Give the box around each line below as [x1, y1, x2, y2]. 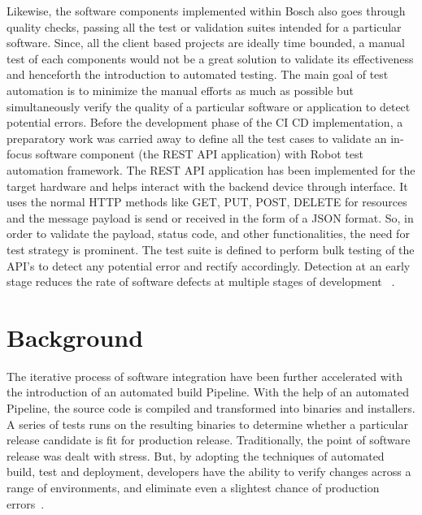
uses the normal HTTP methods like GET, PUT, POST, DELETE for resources [7, 193, 407, 210]
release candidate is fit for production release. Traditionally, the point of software [7, 431, 411, 448]
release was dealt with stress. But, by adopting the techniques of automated [7, 447, 385, 464]
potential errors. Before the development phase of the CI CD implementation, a [7, 114, 403, 131]
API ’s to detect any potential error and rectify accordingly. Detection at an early [7, 257, 411, 274]
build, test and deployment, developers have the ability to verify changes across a [7, 463, 411, 480]
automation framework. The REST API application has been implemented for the [7, 161, 415, 178]
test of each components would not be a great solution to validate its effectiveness [7, 50, 414, 67]
